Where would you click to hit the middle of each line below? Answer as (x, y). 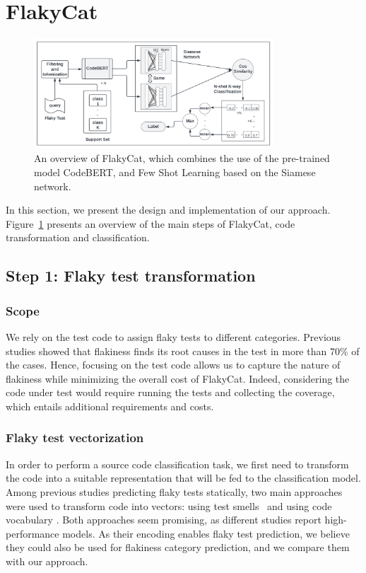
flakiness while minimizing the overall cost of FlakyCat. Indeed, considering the (178, 378)
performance (33, 533)
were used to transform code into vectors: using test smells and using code (169, 505)
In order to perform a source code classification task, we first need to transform (177, 464)
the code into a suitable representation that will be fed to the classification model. (183, 478)
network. (53, 186)
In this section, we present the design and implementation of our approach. (168, 210)
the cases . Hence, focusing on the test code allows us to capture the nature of (173, 365)
